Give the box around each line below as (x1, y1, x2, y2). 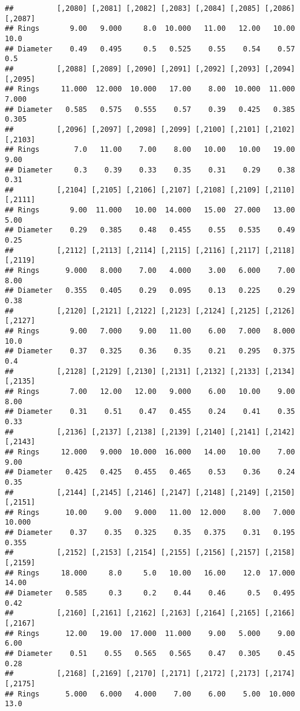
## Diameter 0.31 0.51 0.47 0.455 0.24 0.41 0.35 (5, 407, 295, 416)
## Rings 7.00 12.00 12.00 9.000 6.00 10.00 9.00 (5, 387, 295, 396)
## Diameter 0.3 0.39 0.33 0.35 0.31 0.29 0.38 (5, 165, 295, 174)
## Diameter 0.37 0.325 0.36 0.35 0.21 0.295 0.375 (5, 347, 295, 356)
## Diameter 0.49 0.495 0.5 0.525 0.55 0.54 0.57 (5, 44, 295, 53)
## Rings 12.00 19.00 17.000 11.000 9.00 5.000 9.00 (5, 629, 295, 638)
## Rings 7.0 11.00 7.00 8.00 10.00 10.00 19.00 (5, 145, 295, 154)
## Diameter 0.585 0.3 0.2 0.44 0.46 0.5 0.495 (5, 589, 295, 598)
